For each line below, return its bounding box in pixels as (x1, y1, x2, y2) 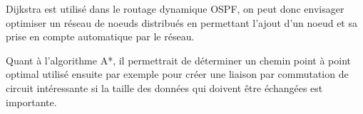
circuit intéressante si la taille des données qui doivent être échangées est (6, 80, 323, 95)
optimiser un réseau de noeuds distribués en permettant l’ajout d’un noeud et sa (6, 15, 357, 30)
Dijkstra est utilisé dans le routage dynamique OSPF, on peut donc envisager (6, 1, 344, 16)
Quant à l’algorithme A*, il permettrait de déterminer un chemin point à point (6, 52, 352, 67)
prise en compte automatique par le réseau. (6, 29, 195, 44)
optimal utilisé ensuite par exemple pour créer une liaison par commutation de (6, 67, 349, 81)
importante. (6, 94, 57, 109)
